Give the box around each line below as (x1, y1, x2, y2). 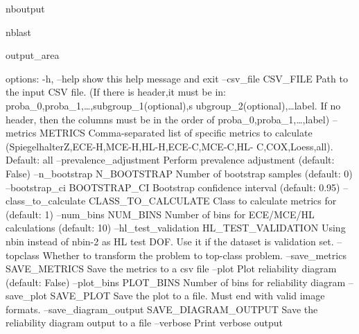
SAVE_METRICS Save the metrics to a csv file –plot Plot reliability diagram (6, 261, 337, 276)
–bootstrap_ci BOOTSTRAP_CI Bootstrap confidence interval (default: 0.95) (6, 179, 340, 194)
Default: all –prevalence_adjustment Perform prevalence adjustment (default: (6, 152, 335, 167)
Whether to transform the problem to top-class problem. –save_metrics (42, 247, 347, 262)
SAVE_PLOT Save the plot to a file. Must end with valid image (50, 288, 325, 303)
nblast (6, 24, 32, 39)
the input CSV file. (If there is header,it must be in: (6, 85, 226, 99)
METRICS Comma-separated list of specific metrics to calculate (40, 125, 313, 140)
